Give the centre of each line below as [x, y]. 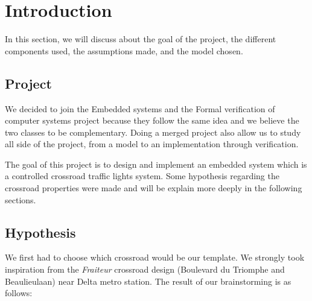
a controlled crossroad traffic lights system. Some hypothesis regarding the [142, 176]
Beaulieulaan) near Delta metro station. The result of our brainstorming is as [148, 281]
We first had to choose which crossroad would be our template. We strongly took [155, 257]
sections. [21, 199]
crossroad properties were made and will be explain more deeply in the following [154, 188]
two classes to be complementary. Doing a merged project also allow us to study [153, 132]
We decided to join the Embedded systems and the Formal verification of [140, 108]
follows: [19, 293]
